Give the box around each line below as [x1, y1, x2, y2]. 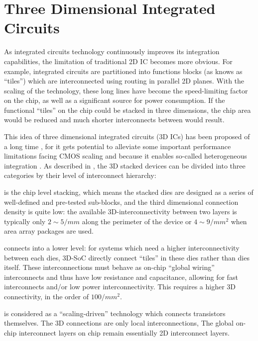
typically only [4, 216, 46, 226]
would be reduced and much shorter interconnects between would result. [4, 114, 225, 125]
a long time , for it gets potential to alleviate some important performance [4, 141, 231, 151]
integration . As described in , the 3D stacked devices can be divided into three [4, 160, 246, 170]
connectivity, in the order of [4, 291, 89, 301]
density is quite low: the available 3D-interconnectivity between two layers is [4, 206, 237, 217]
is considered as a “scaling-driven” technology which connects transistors [4, 308, 226, 318]
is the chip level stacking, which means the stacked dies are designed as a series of [4, 187, 254, 197]
